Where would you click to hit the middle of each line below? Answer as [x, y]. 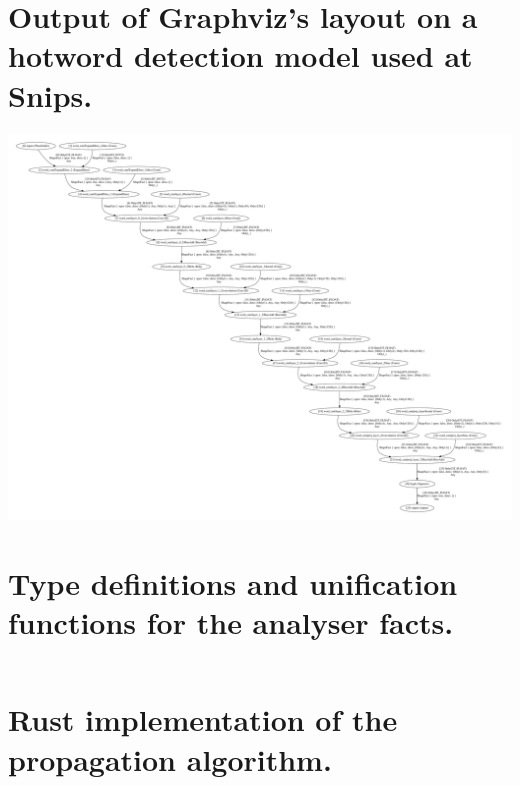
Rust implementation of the [203, 719]
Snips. [50, 94]
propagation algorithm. [170, 758]
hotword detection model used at [240, 55]
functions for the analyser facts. [231, 622]
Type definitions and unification [233, 583]
